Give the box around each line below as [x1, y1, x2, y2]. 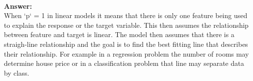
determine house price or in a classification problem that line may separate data [4, 58, 244, 68]
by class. [4, 67, 29, 78]
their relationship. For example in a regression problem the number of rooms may [4, 48, 249, 59]
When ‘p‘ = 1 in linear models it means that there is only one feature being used [4, 10, 248, 20]
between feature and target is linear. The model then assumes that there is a [4, 29, 234, 40]
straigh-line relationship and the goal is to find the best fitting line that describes [4, 39, 248, 49]
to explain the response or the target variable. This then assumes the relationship [4, 20, 249, 30]
